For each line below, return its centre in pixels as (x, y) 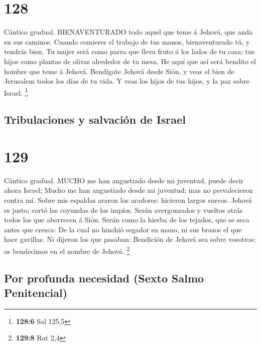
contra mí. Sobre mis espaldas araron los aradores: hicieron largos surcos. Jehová (128, 200)
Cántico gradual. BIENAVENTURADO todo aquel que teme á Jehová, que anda (128, 32)
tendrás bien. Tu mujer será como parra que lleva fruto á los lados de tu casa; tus (129, 51)
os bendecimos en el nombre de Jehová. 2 (67, 250)
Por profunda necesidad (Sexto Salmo (104, 278)
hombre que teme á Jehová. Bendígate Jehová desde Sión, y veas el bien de (119, 71)
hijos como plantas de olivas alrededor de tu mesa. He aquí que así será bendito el (130, 61)
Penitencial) (36, 293)
